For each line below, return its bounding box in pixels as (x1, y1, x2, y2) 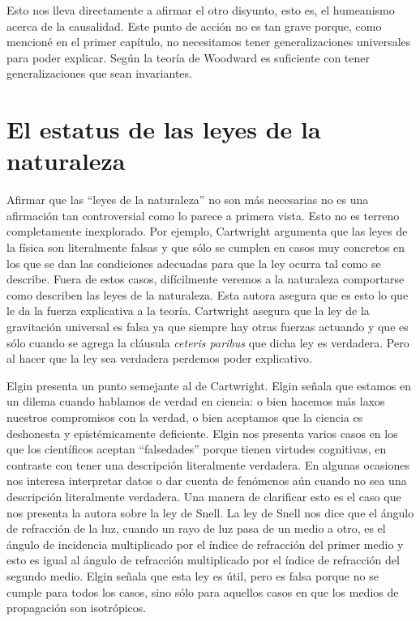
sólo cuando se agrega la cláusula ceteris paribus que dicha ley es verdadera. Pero (6, 334, 409, 351)
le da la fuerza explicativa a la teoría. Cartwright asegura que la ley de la (6, 302, 370, 319)
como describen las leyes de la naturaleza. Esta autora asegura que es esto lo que (6, 286, 409, 303)
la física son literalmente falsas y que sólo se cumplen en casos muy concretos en (6, 239, 405, 256)
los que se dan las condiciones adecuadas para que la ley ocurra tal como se (6, 254, 381, 271)
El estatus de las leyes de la (6, 113, 321, 146)
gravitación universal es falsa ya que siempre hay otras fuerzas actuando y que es (6, 318, 409, 335)
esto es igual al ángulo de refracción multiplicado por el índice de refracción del (6, 551, 400, 568)
